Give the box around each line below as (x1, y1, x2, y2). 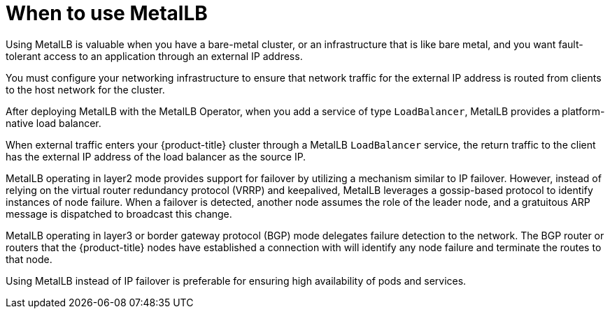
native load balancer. (6, 117, 101, 129)
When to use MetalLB (6, 1, 208, 25)
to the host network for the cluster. (6, 83, 165, 96)
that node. (6, 253, 52, 265)
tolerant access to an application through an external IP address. (6, 50, 303, 62)
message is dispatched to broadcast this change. (6, 207, 232, 220)
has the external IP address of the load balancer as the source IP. (6, 150, 306, 163)
